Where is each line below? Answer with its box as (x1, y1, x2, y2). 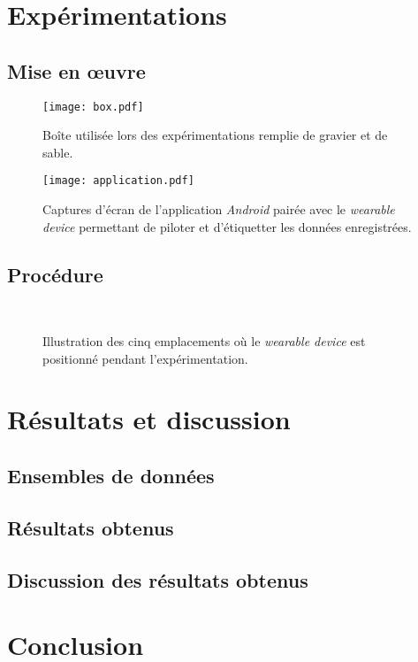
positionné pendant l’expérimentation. (42, 349, 248, 367)
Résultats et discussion (7, 401, 291, 437)
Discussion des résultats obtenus (7, 566, 308, 593)
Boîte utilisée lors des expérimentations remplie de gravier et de (42, 126, 388, 144)
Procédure (7, 260, 103, 288)
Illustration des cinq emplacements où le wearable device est (42, 332, 366, 350)
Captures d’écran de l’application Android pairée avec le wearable (42, 200, 395, 219)
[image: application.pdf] (42, 174, 194, 188)
